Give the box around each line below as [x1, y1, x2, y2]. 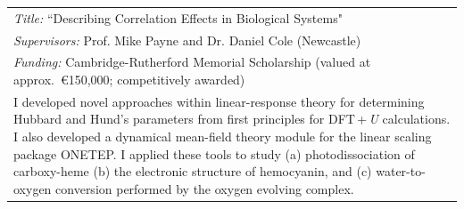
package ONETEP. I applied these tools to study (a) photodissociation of [13, 144, 415, 163]
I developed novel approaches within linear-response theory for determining [13, 92, 425, 110]
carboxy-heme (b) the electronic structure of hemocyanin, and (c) [13, 162, 372, 181]
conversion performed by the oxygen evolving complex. [55, 179, 354, 197]
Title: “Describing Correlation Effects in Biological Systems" [13, 8, 343, 27]
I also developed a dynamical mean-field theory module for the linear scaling [13, 127, 432, 146]
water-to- [376, 162, 426, 181]
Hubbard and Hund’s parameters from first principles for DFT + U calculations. [13, 109, 451, 128]
